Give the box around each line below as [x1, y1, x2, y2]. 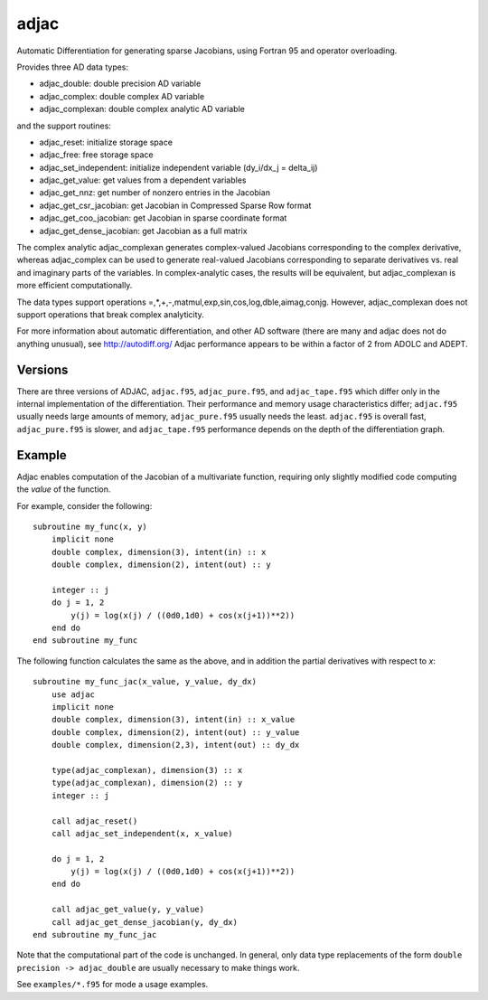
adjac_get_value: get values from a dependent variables [39, 175, 247, 185]
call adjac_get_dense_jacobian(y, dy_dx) [51, 917, 239, 927]
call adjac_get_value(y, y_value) [51, 904, 205, 915]
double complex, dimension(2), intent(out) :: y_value [51, 727, 300, 737]
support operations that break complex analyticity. [16, 308, 205, 320]
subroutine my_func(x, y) [33, 521, 148, 532]
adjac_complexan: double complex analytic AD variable [39, 104, 246, 115]
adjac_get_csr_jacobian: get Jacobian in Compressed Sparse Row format [39, 200, 312, 211]
